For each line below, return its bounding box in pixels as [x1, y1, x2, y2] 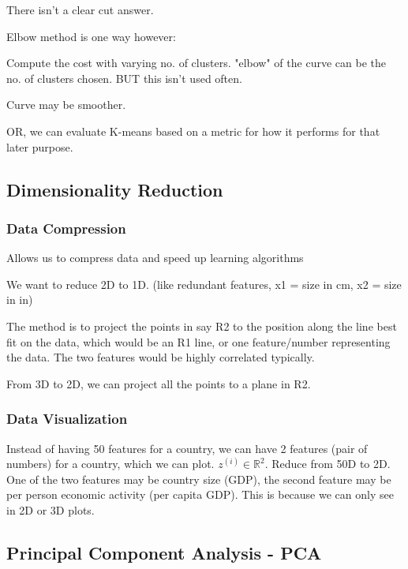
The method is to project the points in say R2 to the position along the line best [6, 317, 397, 334]
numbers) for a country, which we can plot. [6, 455, 215, 472]
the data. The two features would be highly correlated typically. [6, 349, 315, 365]
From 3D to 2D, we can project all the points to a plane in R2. [6, 375, 311, 391]
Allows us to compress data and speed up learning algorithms [6, 249, 304, 266]
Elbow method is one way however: [6, 28, 176, 44]
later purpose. [6, 138, 73, 155]
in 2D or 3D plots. [6, 501, 95, 518]
